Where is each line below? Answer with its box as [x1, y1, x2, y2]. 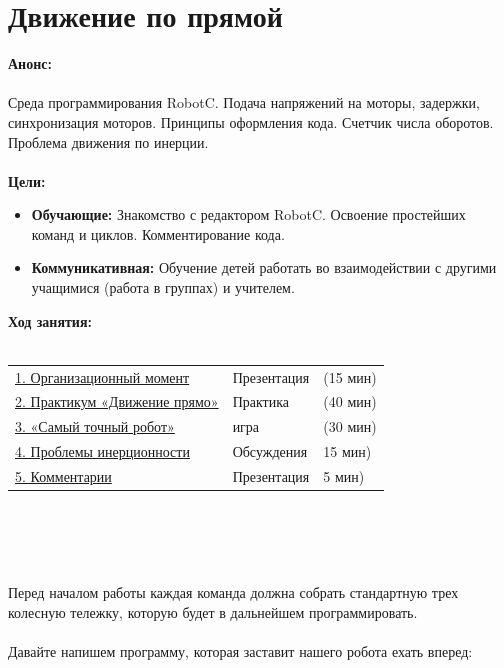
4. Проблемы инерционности [15, 441, 190, 462]
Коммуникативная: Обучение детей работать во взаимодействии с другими [31, 257, 497, 278]
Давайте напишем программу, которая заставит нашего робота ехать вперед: [8, 641, 473, 662]
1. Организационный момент [15, 366, 190, 387]
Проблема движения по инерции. [8, 131, 209, 152]
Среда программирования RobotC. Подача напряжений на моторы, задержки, [8, 92, 480, 113]
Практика [232, 391, 289, 412]
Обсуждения [232, 441, 308, 462]
